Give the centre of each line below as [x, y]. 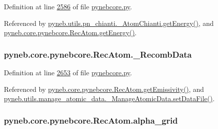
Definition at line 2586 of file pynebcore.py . [68, 6]
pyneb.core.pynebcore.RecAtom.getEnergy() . [70, 32]
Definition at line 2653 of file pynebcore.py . [68, 72]
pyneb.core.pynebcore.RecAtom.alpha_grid [91, 120]
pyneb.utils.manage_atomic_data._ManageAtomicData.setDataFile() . [109, 98]
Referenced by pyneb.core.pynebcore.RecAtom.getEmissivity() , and [104, 89]
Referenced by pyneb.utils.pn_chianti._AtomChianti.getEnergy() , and [109, 23]
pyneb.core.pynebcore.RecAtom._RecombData [98, 54]
